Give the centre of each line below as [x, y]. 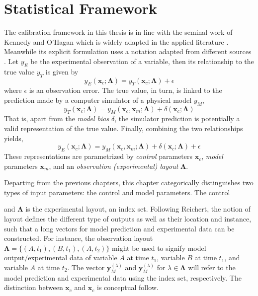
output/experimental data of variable [61, 258]
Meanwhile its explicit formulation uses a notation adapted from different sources [128, 51]
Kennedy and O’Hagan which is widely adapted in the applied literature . [116, 41]
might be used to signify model [159, 248]
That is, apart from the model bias [57, 118]
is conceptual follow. [128, 287]
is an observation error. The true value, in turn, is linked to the [126, 90]
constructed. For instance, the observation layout [79, 238]
